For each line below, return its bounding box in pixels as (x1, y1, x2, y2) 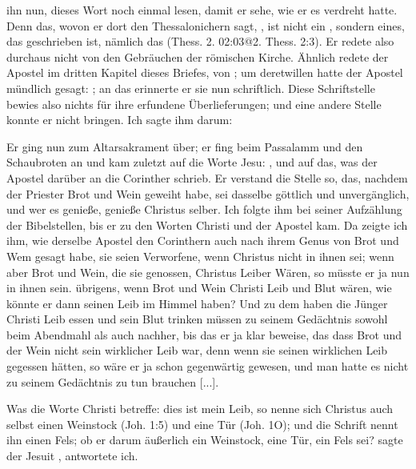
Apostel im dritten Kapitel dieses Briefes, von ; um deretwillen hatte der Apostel (6, 64, 403, 81)
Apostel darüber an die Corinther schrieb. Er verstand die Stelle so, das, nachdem (6, 169, 408, 186)
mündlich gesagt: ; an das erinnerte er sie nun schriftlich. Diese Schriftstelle (6, 79, 375, 96)
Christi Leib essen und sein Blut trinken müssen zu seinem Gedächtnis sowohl (6, 311, 388, 327)
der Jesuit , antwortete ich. (6, 447, 138, 464)
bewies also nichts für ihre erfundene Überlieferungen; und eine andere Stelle (6, 95, 382, 112)
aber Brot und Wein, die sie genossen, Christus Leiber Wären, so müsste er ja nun (6, 263, 410, 280)
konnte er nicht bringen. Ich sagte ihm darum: (6, 111, 233, 128)
